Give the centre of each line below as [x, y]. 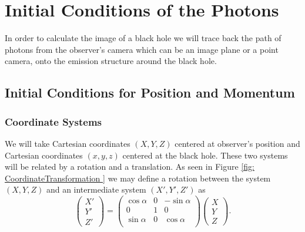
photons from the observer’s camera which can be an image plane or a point [142, 49]
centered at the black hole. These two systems [205, 155]
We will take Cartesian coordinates [68, 143]
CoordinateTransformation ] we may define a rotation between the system [138, 178]
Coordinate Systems [53, 121]
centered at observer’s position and [237, 143]
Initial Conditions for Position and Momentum [150, 93]
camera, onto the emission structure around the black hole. [111, 61]
